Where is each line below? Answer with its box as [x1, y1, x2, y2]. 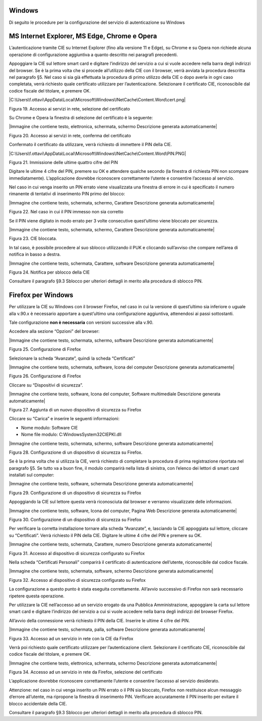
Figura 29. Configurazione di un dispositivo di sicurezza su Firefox [9, 490, 142, 496]
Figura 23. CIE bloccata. [9, 236, 57, 241]
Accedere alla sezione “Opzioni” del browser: [9, 329, 100, 334]
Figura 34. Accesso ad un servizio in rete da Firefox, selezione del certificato [9, 669, 163, 675]
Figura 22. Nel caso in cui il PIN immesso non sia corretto [9, 209, 124, 215]
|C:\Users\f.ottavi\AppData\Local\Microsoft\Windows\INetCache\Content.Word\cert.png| [9, 97, 186, 103]
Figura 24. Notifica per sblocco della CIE [9, 269, 90, 275]
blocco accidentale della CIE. [9, 701, 67, 706]
